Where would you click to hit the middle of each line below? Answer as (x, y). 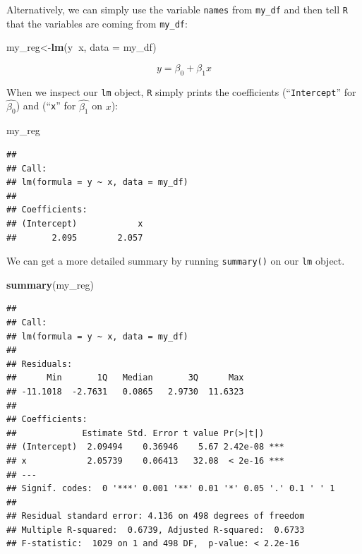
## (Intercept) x (75, 223)
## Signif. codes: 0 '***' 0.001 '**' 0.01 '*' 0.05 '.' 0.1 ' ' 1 (171, 489)
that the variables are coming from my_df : (97, 23)
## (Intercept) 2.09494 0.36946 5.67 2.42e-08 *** (145, 447)
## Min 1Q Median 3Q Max (125, 378)
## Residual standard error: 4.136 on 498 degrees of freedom (156, 516)
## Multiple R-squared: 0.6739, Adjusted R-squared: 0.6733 (156, 530)
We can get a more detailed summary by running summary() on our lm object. (176, 261)
